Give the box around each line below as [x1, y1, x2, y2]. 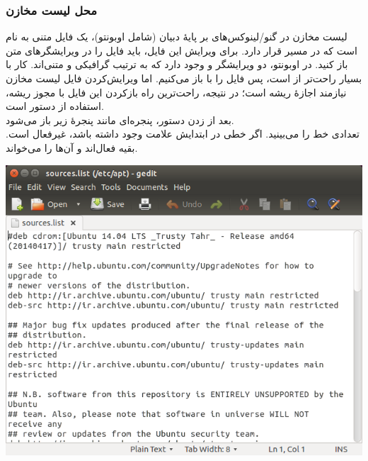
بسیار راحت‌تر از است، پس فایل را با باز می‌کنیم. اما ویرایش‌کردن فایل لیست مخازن [6, 71, 362, 85]
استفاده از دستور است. [6, 99, 104, 113]
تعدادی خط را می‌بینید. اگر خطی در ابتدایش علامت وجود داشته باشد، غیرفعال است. [6, 126, 360, 141]
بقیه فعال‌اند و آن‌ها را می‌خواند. [6, 140, 138, 155]
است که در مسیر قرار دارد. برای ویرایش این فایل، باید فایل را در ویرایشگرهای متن [6, 43, 357, 57]
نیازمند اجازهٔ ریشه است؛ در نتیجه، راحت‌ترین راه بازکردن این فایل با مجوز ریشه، [6, 84, 347, 99]
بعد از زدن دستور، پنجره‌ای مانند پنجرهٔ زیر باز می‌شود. [6, 112, 234, 127]
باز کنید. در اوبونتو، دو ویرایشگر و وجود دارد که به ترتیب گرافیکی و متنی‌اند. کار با [6, 57, 348, 72]
